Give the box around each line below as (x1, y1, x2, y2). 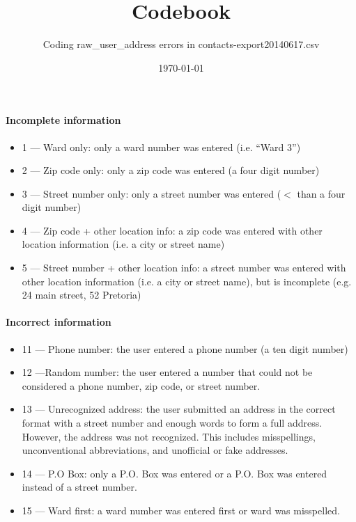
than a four (297, 186, 346, 200)
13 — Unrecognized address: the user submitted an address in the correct (22, 402, 336, 416)
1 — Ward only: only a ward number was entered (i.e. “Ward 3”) (22, 139, 301, 154)
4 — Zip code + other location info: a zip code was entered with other (22, 223, 323, 237)
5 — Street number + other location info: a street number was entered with (22, 260, 346, 275)
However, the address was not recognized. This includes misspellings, (22, 429, 316, 443)
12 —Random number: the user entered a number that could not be (22, 365, 313, 379)
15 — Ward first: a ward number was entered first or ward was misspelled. (22, 503, 340, 517)
